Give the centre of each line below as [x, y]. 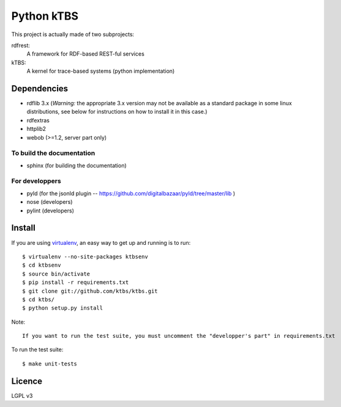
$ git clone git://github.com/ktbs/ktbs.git [90, 291]
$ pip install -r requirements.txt [76, 282]
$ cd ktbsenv [42, 265]
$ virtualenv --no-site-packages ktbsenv [85, 256]
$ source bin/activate [56, 274]
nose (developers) [50, 202]
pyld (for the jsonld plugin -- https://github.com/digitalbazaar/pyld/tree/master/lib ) [131, 193]
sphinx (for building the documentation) [77, 165]
